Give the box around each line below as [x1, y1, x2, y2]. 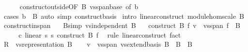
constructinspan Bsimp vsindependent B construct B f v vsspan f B [3, 20, 240, 30]
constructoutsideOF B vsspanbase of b [19, 1, 139, 11]
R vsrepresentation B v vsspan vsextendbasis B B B [3, 39, 192, 49]
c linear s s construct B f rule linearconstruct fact [18, 29, 181, 39]
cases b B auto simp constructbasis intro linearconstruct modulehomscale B [3, 11, 244, 21]
